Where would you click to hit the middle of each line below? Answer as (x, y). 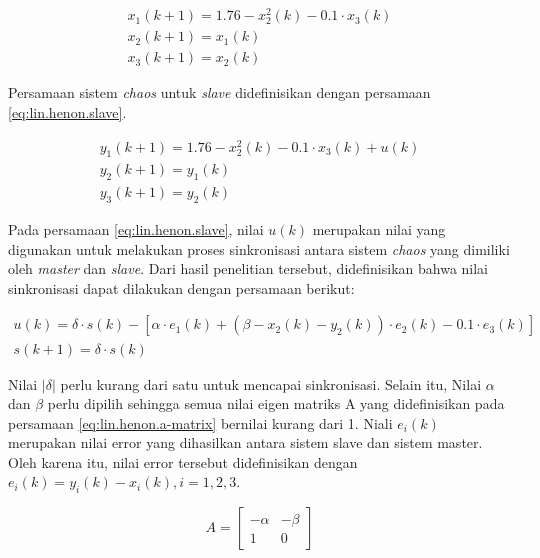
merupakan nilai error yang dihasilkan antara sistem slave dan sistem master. (245, 442)
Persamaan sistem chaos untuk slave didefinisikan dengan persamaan (219, 92)
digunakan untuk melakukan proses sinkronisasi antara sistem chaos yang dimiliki (259, 248)
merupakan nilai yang (379, 229)
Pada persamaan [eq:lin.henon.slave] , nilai (136, 229)
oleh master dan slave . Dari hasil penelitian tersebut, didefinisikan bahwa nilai (248, 268)
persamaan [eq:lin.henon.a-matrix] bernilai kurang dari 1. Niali (200, 422)
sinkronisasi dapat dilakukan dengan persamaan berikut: (181, 287)
